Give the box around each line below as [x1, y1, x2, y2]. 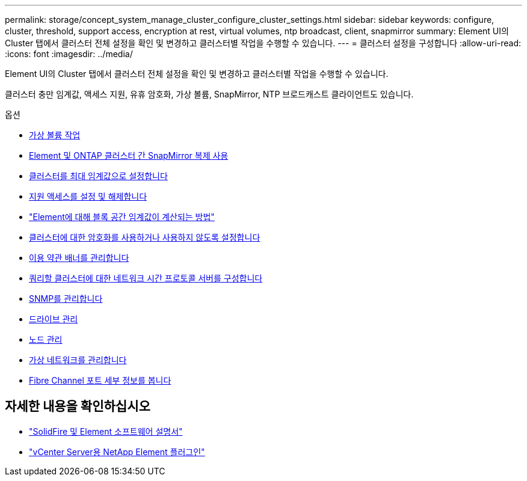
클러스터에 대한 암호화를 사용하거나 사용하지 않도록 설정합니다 [29, 232, 260, 242]
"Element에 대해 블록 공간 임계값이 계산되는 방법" [29, 212, 215, 222]
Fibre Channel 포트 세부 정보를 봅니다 [29, 375, 171, 385]
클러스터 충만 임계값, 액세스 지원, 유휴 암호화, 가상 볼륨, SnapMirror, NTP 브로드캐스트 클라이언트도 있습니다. [5, 89, 414, 99]
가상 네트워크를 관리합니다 [29, 355, 127, 365]
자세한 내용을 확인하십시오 [5, 399, 150, 414]
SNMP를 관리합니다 [29, 293, 103, 304]
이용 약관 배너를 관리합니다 [29, 253, 129, 263]
